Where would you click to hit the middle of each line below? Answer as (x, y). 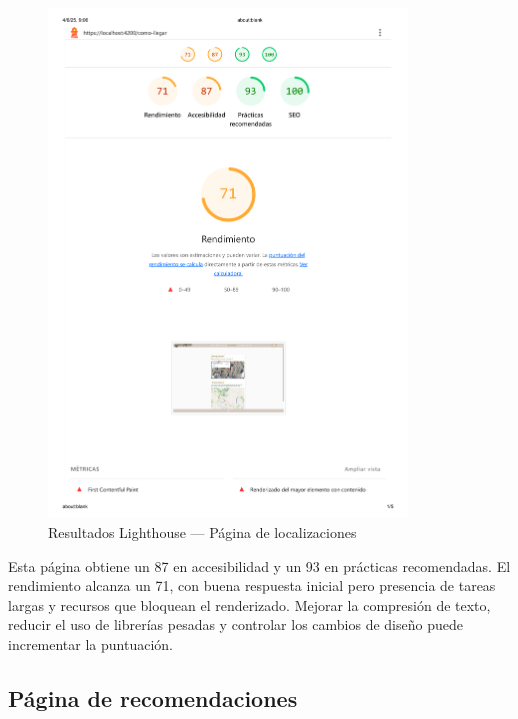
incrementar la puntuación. (90, 643)
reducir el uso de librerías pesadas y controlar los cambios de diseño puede (235, 624)
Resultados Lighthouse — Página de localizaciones (202, 532)
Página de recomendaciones (153, 697)
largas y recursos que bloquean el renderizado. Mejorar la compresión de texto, (249, 604)
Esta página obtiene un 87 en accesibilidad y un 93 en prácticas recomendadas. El (259, 565)
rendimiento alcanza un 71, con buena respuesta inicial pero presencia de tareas (252, 585)
